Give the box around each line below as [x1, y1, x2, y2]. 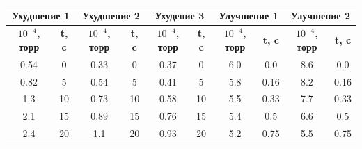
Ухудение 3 [155, 8, 205, 22]
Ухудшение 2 [82, 8, 140, 22]
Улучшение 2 [290, 8, 350, 22]
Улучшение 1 [219, 8, 278, 22]
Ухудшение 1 [12, 8, 70, 22]
